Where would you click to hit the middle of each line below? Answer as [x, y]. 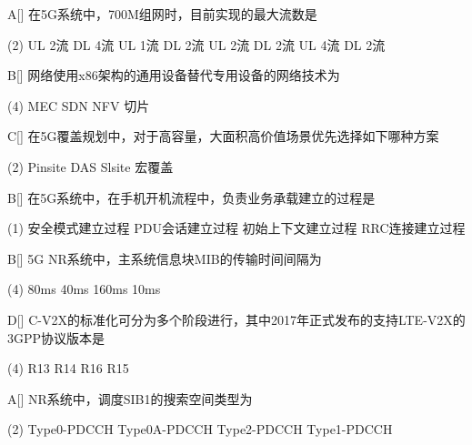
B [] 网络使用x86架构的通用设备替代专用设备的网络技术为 [174, 75]
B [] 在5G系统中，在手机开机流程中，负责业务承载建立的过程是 [191, 197]
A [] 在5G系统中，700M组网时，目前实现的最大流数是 [162, 14]
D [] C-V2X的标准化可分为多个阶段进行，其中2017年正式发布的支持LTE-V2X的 [236, 319]
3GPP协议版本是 [56, 337]
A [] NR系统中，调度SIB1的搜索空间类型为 [130, 398]
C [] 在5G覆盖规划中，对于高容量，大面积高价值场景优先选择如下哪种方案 [223, 136]
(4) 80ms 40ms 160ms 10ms [84, 289]
